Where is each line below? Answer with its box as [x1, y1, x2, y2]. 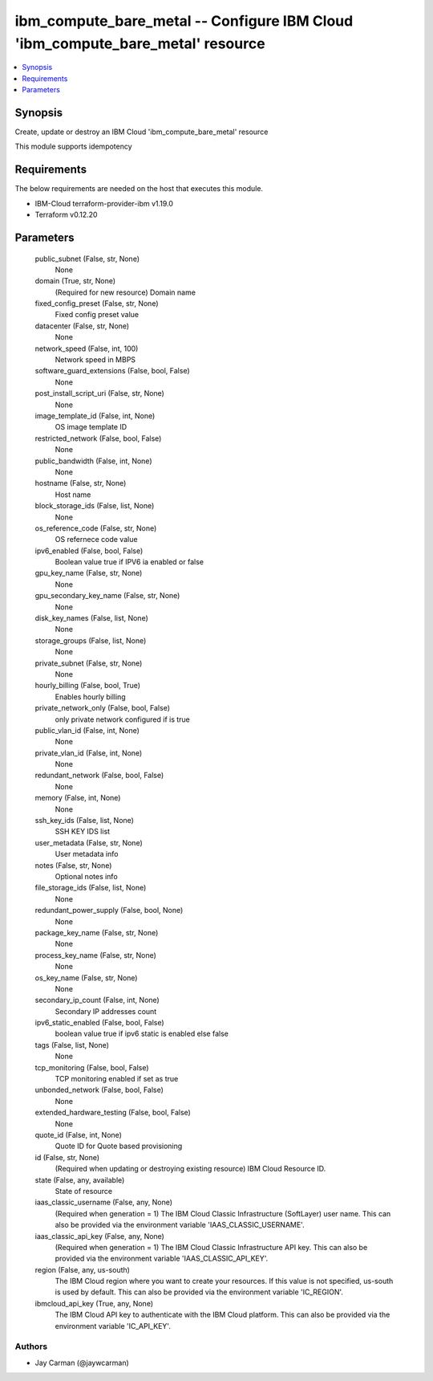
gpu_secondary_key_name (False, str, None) [34, 591, 180, 601]
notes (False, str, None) [34, 860, 112, 870]
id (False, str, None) [34, 1152, 100, 1162]
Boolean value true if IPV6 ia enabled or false [55, 557, 204, 567]
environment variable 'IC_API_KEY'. [55, 1321, 172, 1330]
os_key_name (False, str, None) [34, 972, 138, 983]
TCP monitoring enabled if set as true [55, 1074, 179, 1084]
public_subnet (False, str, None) [34, 254, 140, 263]
